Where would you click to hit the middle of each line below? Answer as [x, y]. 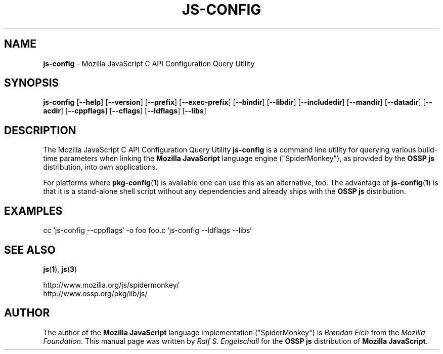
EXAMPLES [33, 211]
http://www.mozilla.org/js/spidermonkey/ [111, 285]
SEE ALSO [30, 250]
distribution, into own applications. [100, 167]
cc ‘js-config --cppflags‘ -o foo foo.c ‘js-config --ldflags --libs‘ [147, 230]
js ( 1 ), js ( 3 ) [60, 269]
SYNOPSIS [32, 83]
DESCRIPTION [40, 130]
